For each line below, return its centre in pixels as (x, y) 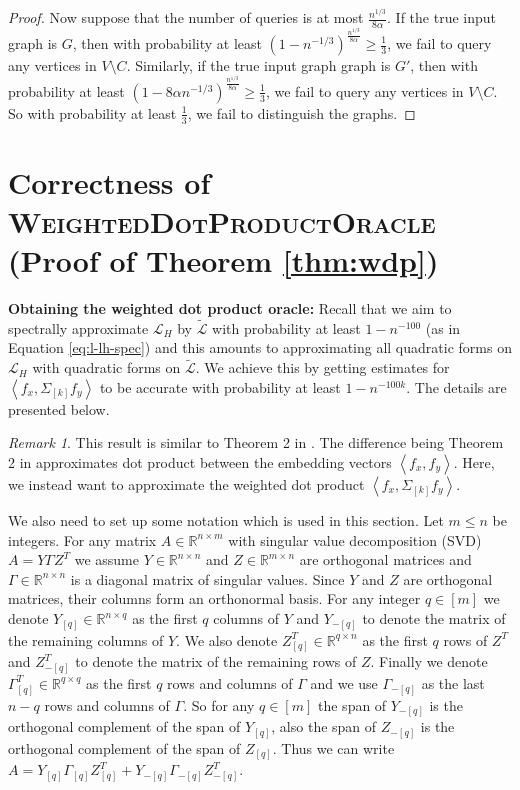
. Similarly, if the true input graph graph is (258, 65)
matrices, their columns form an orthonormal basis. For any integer (214, 598)
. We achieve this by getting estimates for (322, 367)
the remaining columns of (86, 639)
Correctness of (109, 181)
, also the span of (324, 726)
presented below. (59, 408)
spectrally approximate (78, 327)
